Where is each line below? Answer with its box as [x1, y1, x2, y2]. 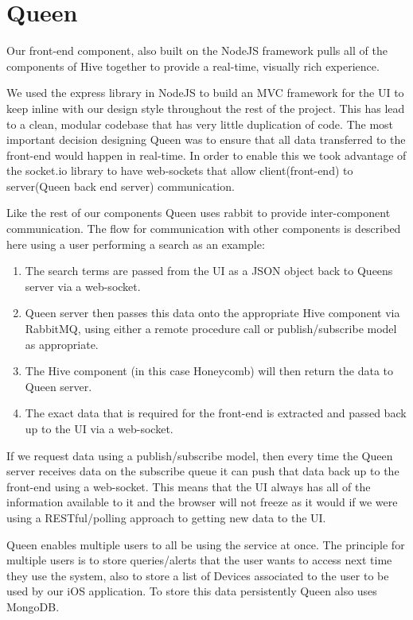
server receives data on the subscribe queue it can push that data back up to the [6, 463, 399, 479]
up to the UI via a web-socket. [25, 420, 173, 436]
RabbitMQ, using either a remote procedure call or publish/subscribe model [25, 320, 397, 337]
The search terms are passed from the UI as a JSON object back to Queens [25, 262, 393, 279]
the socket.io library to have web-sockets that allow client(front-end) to [6, 162, 353, 179]
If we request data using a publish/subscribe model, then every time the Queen [6, 447, 393, 463]
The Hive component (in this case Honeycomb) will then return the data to [25, 362, 394, 379]
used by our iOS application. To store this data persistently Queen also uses [6, 583, 377, 599]
